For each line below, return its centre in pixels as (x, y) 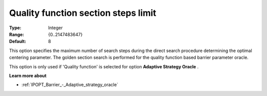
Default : (18, 42)
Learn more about (28, 75)
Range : (17, 34)
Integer (55, 28)
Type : (15, 28)
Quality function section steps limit (83, 13)
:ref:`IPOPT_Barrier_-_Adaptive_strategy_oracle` (70, 85)
